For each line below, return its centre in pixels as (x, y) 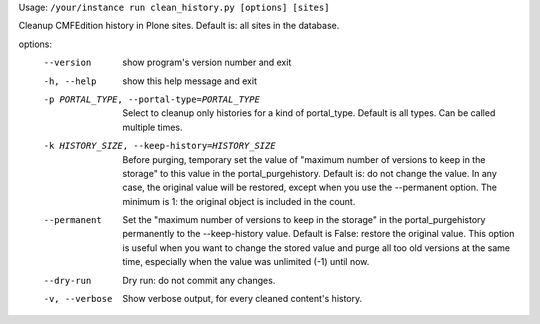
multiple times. (152, 127)
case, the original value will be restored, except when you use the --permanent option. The (309, 187)
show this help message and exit (189, 81)
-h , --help (70, 81)
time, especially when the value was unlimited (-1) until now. (246, 262)
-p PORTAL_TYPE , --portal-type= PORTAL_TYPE (151, 99)
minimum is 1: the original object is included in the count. (239, 201)
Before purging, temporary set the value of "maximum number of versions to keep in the (304, 159)
